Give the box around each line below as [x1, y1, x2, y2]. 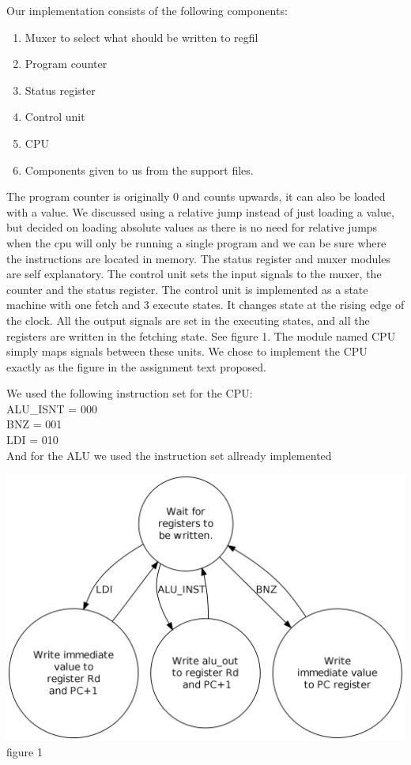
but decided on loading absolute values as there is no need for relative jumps [6, 219, 378, 236]
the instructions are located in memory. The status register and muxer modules [6, 250, 391, 266]
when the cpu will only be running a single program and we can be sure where [6, 234, 386, 251]
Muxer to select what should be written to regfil [25, 28, 258, 45]
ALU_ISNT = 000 [6, 400, 97, 416]
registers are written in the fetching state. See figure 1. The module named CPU [6, 327, 396, 344]
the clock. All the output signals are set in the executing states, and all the [6, 311, 370, 328]
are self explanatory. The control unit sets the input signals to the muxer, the [6, 266, 382, 282]
